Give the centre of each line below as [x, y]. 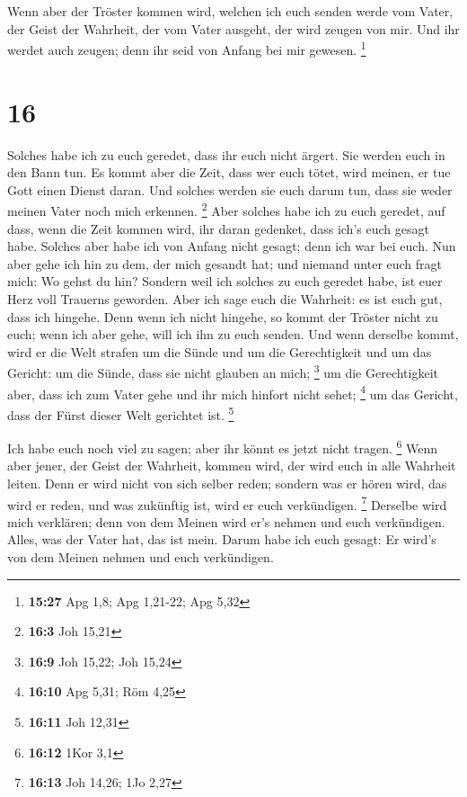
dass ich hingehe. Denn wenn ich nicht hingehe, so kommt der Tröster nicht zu [223, 316]
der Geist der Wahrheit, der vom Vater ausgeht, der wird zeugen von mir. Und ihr [233, 28]
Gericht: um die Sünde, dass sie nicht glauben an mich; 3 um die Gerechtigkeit [223, 371]
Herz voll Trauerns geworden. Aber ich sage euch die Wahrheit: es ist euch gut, [225, 298]
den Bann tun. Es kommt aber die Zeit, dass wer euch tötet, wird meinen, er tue [229, 172]
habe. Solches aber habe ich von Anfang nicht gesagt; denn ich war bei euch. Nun [232, 246]
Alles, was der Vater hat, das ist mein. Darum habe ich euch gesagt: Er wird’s [222, 539]
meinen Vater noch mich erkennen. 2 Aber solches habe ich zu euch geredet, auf [226, 209]
